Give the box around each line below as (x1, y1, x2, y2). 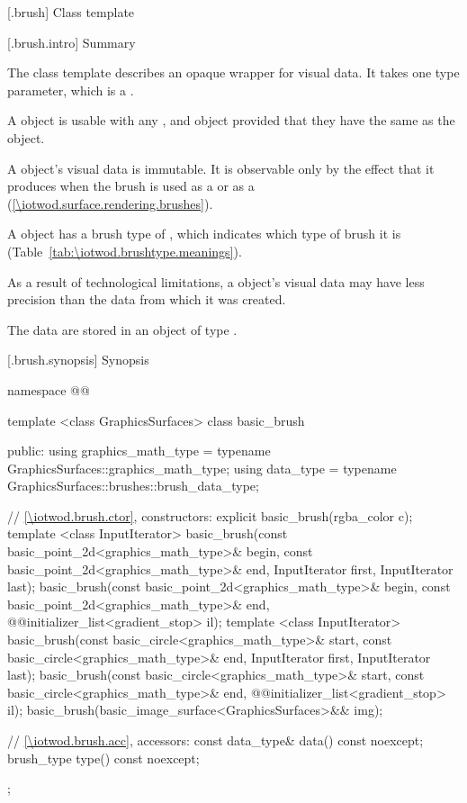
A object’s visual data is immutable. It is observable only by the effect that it (7, 158, 435, 177)
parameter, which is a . (7, 80, 134, 99)
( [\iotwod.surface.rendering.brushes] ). (7, 194, 213, 212)
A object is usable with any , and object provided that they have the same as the (7, 111, 455, 130)
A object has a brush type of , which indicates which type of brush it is (7, 224, 401, 243)
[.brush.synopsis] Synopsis (7, 350, 149, 369)
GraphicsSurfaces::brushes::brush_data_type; (7, 476, 259, 495)
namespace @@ (7, 380, 90, 399)
